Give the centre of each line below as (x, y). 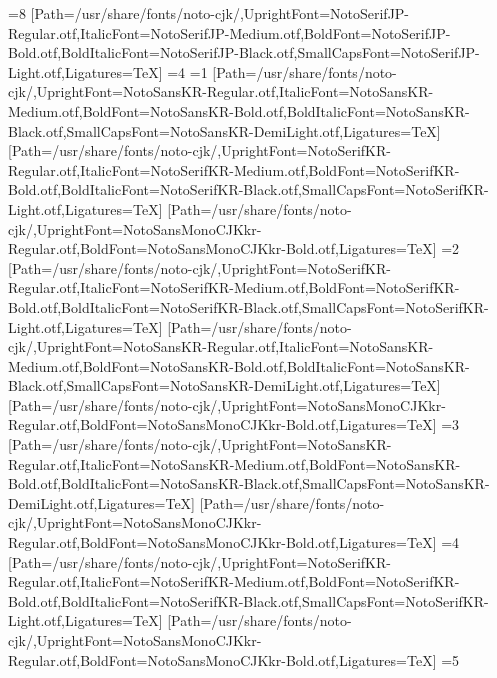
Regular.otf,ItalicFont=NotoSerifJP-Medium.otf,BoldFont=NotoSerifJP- (229, 32)
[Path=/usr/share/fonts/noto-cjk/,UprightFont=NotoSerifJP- (220, 13)
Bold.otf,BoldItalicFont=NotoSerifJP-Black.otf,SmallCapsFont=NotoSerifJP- (244, 52)
